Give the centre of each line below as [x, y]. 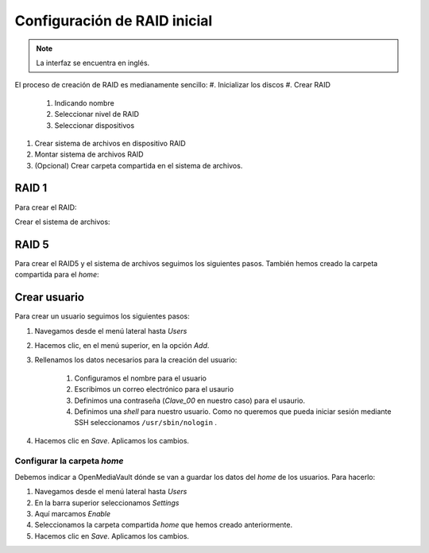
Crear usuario [50, 298]
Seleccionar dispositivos [95, 125]
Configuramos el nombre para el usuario [140, 378]
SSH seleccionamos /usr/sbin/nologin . [146, 423]
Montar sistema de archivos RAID [89, 154]
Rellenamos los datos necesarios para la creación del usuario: [136, 360]
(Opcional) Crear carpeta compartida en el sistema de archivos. [139, 165]
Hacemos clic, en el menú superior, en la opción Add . [122, 345]
